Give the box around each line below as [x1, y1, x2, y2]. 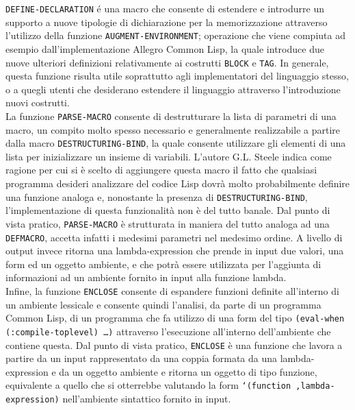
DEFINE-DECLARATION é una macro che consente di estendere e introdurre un [5, 1, 324, 15]
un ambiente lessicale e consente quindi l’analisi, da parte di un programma [5, 297, 321, 311]
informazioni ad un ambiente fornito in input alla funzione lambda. [5, 270, 287, 285]
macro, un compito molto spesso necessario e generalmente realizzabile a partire [5, 122, 340, 136]
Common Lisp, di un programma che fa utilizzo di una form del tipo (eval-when [5, 311, 345, 325]
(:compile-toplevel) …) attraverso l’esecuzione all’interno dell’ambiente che [5, 324, 331, 338]
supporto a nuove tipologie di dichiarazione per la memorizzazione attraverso [5, 14, 328, 29]
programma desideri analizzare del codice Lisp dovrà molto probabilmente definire [5, 176, 350, 191]
